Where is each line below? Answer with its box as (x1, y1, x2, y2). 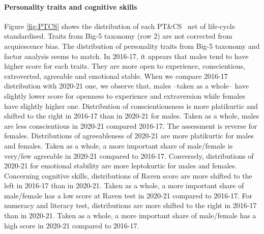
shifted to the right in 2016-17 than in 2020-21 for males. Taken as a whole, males (4, 110, 259, 121)
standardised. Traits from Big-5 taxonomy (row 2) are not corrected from (4, 31, 232, 41)
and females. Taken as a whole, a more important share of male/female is (4, 140, 233, 151)
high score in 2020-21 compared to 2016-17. (4, 220, 139, 230)
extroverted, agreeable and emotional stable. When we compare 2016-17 (4, 70, 228, 81)
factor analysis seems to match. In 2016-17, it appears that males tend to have (4, 50, 249, 61)
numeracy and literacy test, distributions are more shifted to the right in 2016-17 (4, 200, 257, 211)
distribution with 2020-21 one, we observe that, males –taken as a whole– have (4, 80, 249, 91)
